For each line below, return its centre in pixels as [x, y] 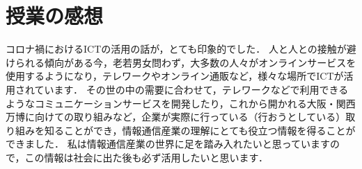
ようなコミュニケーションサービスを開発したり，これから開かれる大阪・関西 [181, 103]
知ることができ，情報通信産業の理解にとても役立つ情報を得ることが [200, 130]
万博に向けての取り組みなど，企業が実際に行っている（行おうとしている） [176, 117]
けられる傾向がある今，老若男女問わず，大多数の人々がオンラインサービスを [181, 62]
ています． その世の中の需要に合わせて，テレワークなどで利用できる [191, 89]
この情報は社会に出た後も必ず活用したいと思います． [146, 157]
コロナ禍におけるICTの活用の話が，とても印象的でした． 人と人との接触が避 [181, 49]
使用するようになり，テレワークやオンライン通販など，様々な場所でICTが [175, 76]
